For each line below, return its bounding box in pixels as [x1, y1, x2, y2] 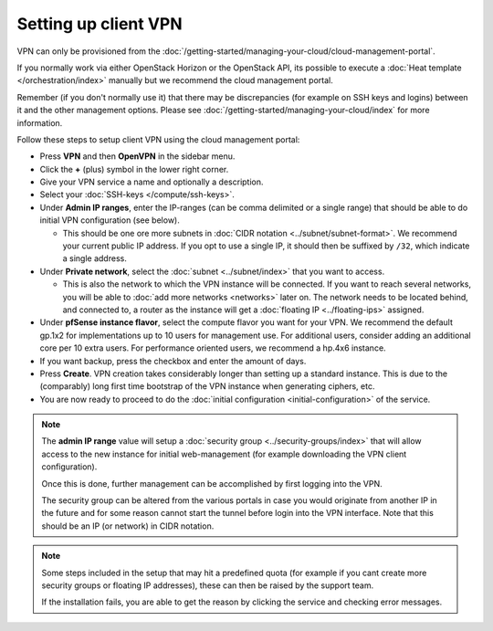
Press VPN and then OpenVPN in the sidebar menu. [39, 151, 236, 162]
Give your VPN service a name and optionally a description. [39, 176, 264, 187]
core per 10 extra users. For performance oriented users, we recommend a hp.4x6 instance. [39, 342, 387, 353]
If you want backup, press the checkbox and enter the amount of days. [39, 355, 307, 366]
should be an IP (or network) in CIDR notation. [41, 521, 215, 531]
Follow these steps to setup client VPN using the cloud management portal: [16, 133, 300, 145]
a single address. [62, 253, 127, 264]
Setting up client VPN [16, 14, 183, 34]
